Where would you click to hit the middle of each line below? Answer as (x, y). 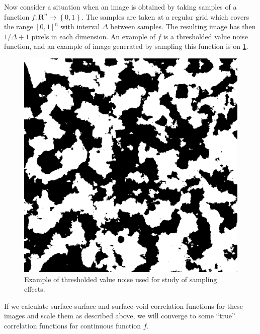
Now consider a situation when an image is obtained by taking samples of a (120, 7)
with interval (80, 26)
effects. (35, 289)
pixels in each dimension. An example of (93, 36)
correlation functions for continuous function (73, 325)
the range (19, 26)
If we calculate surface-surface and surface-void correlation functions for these (124, 306)
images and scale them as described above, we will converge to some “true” (120, 316)
